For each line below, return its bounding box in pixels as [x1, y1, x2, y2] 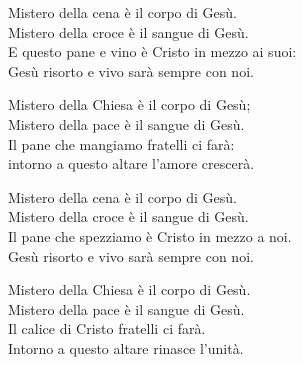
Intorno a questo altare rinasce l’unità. [8, 337, 244, 358]
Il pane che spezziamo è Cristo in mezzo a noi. [8, 225, 292, 246]
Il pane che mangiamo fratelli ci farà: [8, 133, 235, 154]
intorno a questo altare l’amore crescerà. [8, 153, 255, 174]
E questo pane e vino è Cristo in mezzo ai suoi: [8, 41, 297, 62]
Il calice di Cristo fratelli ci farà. [8, 318, 206, 339]
